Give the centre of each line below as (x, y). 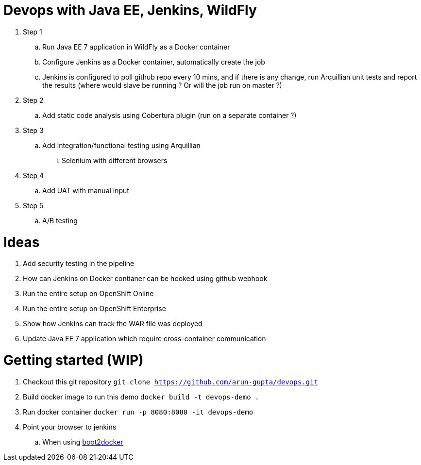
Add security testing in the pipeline (79, 264)
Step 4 (34, 175)
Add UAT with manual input (86, 190)
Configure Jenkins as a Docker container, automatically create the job (154, 62)
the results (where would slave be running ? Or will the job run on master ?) (162, 85)
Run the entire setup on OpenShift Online (88, 294)
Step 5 (33, 205)
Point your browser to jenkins (70, 427)
